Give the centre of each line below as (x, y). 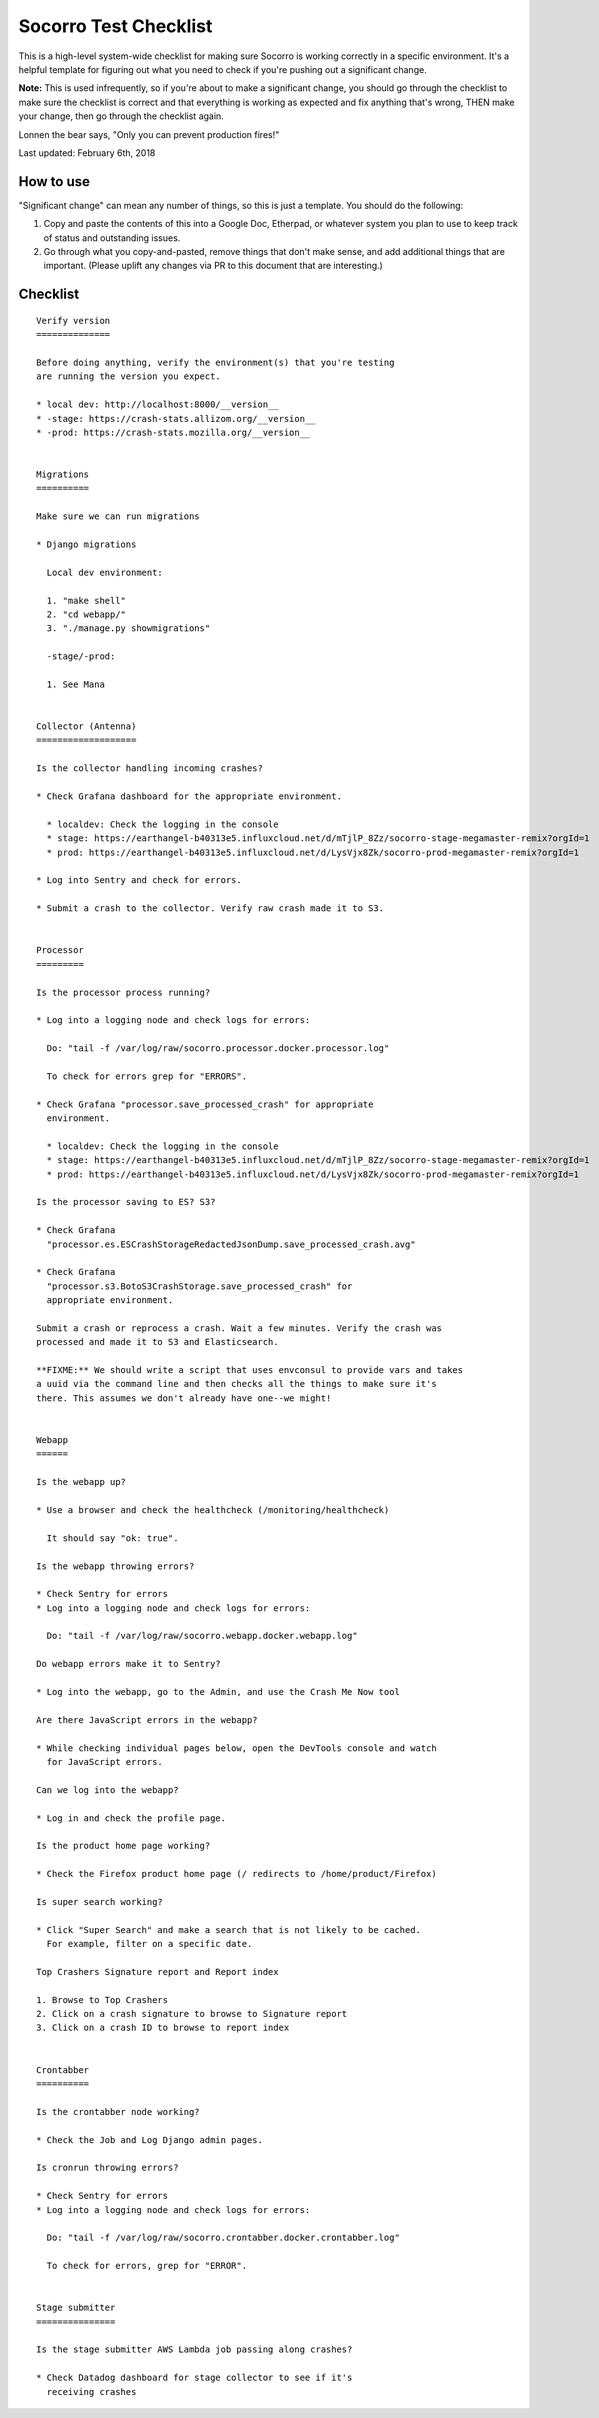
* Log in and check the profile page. (131, 1818)
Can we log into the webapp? (107, 1789)
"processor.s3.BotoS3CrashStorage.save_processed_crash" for (199, 1286)
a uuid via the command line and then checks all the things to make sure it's (236, 1384)
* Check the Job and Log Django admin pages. (150, 2139)
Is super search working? (100, 1901)
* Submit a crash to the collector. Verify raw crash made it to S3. (210, 908)
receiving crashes (91, 2391)
